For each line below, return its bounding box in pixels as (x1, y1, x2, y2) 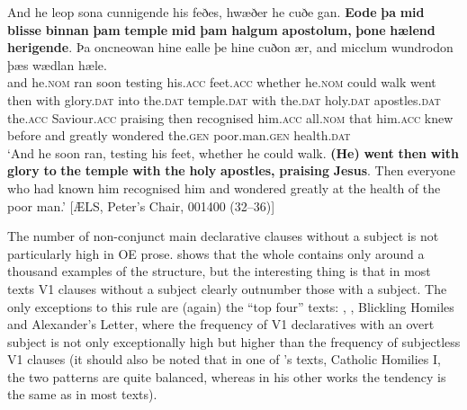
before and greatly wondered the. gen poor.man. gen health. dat (7, 126, 351, 145)
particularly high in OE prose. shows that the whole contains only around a (7, 244, 425, 263)
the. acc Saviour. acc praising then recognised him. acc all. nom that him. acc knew (7, 108, 454, 127)
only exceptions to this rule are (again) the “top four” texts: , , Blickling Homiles (7, 297, 454, 316)
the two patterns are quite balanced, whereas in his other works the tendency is (7, 367, 446, 386)
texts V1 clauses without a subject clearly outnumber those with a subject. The (7, 279, 447, 298)
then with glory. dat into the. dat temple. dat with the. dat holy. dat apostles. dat (7, 90, 441, 109)
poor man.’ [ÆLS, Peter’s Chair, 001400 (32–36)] (7, 196, 275, 215)
